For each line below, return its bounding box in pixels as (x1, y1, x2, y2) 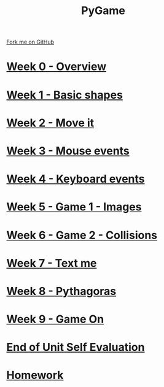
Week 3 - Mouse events (6, 144, 130, 158)
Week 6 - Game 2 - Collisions (6, 228, 158, 242)
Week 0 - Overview (6, 59, 106, 74)
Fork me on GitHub (6, 38, 54, 46)
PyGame (80, 4, 126, 18)
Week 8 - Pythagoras (6, 284, 117, 298)
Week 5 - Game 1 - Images (6, 200, 142, 214)
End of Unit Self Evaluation (6, 340, 145, 354)
